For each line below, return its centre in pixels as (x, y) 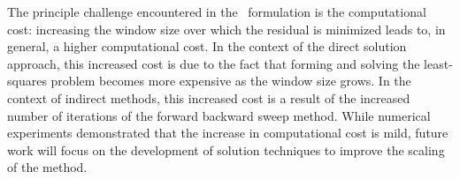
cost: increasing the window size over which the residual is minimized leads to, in (226, 29)
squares (27, 81)
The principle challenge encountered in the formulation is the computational (217, 11)
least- (438, 63)
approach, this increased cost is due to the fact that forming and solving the (214, 63)
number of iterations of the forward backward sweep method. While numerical (219, 115)
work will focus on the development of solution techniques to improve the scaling (226, 149)
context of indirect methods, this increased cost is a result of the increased (209, 97)
